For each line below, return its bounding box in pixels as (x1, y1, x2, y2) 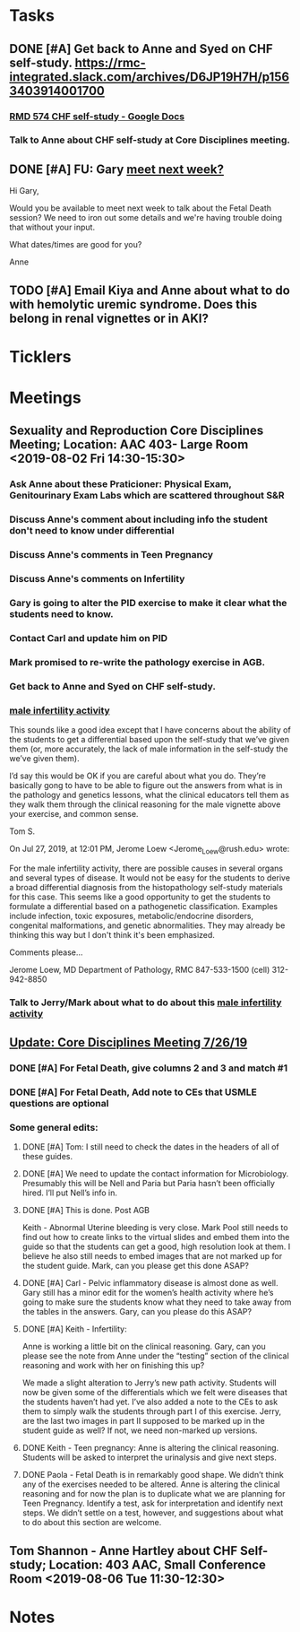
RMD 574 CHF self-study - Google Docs (9, 109, 185, 122)
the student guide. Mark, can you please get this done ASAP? (21, 1261, 249, 1272)
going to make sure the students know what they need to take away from (21, 1297, 292, 1307)
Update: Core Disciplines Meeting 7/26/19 (9, 1035, 248, 1050)
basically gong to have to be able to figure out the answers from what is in (9, 780, 283, 791)
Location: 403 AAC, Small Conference (48, 1557, 267, 1572)
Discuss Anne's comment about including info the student (9, 513, 269, 525)
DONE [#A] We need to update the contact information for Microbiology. (21, 1168, 289, 1179)
